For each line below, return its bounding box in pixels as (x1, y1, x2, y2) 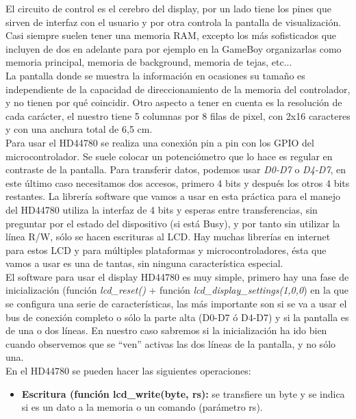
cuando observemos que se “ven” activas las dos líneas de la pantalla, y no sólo (5, 336, 336, 351)
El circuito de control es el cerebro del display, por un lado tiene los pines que (5, 1, 331, 15)
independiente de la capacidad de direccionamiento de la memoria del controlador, (5, 81, 351, 96)
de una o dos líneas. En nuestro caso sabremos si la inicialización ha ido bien (5, 323, 327, 338)
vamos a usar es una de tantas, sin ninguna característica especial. (5, 256, 283, 270)
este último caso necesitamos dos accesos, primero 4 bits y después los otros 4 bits (5, 175, 350, 190)
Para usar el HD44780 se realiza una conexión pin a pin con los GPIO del (5, 135, 314, 149)
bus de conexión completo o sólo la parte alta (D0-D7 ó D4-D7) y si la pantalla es (5, 309, 349, 324)
